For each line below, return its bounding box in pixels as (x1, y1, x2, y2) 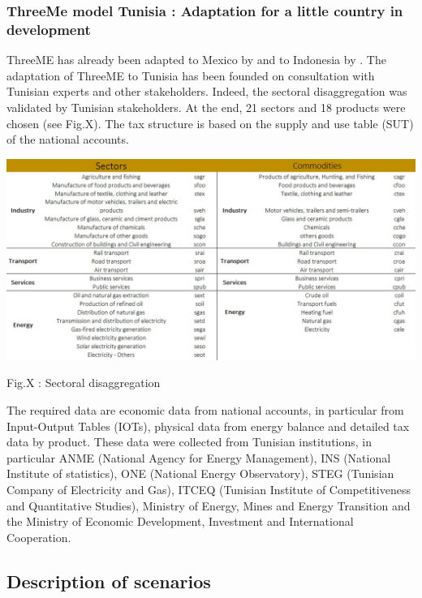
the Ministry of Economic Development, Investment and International (6, 513, 354, 530)
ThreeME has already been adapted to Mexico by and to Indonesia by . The (6, 51, 386, 68)
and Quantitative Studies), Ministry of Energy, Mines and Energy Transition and (6, 497, 411, 514)
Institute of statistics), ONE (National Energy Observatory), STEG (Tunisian (6, 465, 394, 482)
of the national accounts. (6, 131, 129, 148)
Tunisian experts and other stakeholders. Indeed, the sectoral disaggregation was (6, 83, 407, 100)
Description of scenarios (6, 568, 211, 593)
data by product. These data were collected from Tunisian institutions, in (6, 433, 372, 450)
